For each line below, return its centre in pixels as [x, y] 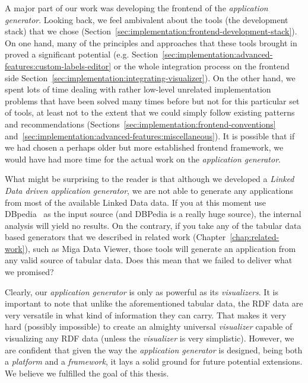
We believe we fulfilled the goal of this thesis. [87, 373]
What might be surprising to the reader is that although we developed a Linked [150, 179]
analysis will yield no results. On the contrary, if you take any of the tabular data [153, 225]
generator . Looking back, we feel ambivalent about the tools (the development [147, 19]
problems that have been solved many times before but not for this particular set [152, 100]
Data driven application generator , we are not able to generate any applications [149, 190]
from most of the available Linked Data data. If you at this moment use [136, 202]
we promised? [29, 272]
